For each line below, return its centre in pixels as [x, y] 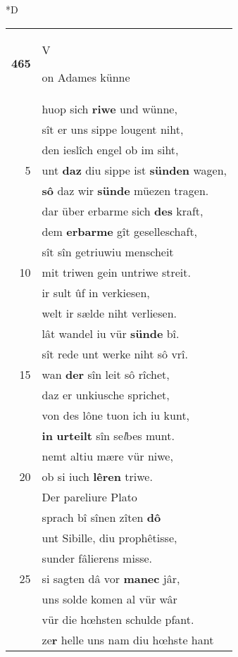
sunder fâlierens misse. [97, 558]
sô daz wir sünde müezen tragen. [125, 190]
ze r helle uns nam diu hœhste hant [128, 639]
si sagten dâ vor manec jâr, [111, 578]
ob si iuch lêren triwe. [97, 476]
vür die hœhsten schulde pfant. [118, 619]
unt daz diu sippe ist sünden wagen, [134, 170]
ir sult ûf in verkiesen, [96, 292]
